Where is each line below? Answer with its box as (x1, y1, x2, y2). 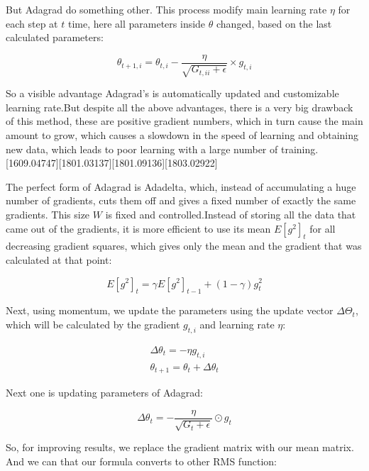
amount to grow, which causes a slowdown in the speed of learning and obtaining (6, 128, 358, 143)
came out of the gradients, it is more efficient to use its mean (6, 221, 271, 236)
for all (309, 221, 336, 236)
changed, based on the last (216, 16, 332, 31)
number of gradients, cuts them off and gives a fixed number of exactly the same (6, 193, 356, 208)
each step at (6, 16, 58, 31)
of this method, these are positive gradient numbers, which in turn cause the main (6, 113, 363, 128)
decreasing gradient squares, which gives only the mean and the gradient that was (6, 238, 362, 253)
